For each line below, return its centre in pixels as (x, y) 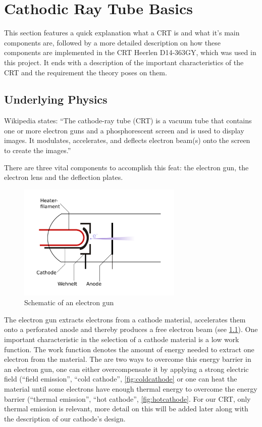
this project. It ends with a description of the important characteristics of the (124, 62)
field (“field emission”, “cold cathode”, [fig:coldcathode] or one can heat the (121, 379)
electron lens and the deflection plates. (64, 177)
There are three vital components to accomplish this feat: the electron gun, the (126, 167)
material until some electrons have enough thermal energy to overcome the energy (131, 389)
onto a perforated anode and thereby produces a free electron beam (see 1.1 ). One (131, 329)
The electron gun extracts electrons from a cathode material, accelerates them (125, 319)
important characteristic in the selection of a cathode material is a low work (122, 339)
